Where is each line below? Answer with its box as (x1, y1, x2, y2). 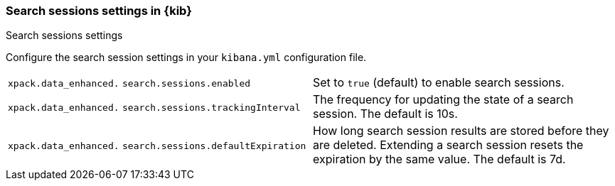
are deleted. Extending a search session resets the (313, 138, 584, 153)
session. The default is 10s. (313, 106, 458, 121)
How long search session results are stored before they (313, 124, 609, 138)
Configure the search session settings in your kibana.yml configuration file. (6, 51, 367, 64)
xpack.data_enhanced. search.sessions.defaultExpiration (8, 141, 306, 152)
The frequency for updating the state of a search (313, 92, 574, 107)
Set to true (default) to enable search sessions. (313, 75, 565, 90)
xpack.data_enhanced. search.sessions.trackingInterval (8, 102, 301, 114)
